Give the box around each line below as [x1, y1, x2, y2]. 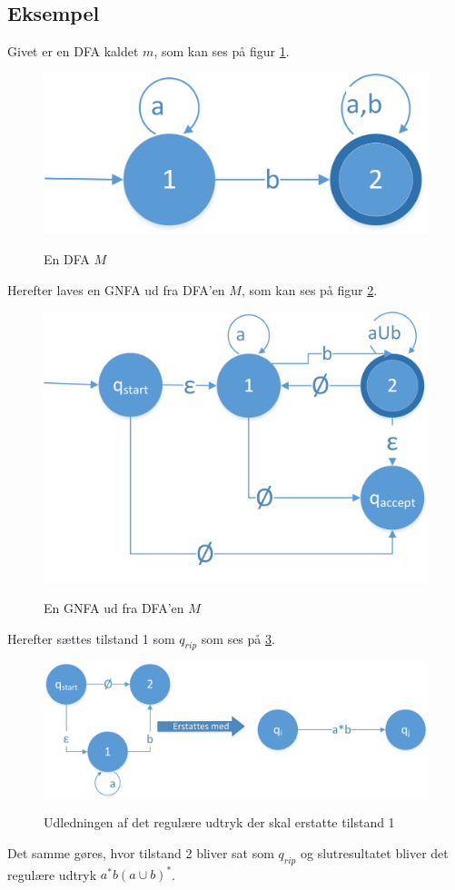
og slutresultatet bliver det [300, 844, 449, 863]
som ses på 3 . [201, 628, 275, 648]
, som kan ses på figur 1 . [153, 42, 290, 61]
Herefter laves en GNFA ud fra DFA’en [7, 280, 225, 299]
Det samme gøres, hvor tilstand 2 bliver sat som [7, 844, 274, 863]
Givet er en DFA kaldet [7, 42, 139, 61]
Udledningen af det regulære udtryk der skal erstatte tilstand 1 [44, 813, 395, 832]
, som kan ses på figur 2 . [241, 280, 378, 299]
